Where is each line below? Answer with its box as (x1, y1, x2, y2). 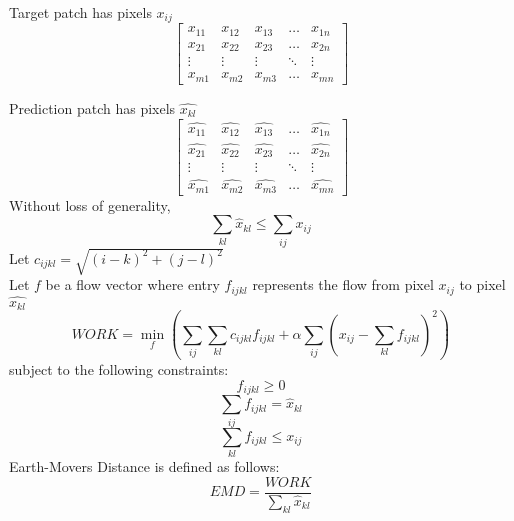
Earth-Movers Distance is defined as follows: (9, 456, 280, 477)
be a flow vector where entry (45, 274, 220, 295)
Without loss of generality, (9, 194, 171, 215)
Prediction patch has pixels (9, 97, 176, 118)
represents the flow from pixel (252, 274, 434, 295)
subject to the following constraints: (9, 359, 229, 380)
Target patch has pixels (9, 2, 152, 22)
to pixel (459, 274, 506, 295)
